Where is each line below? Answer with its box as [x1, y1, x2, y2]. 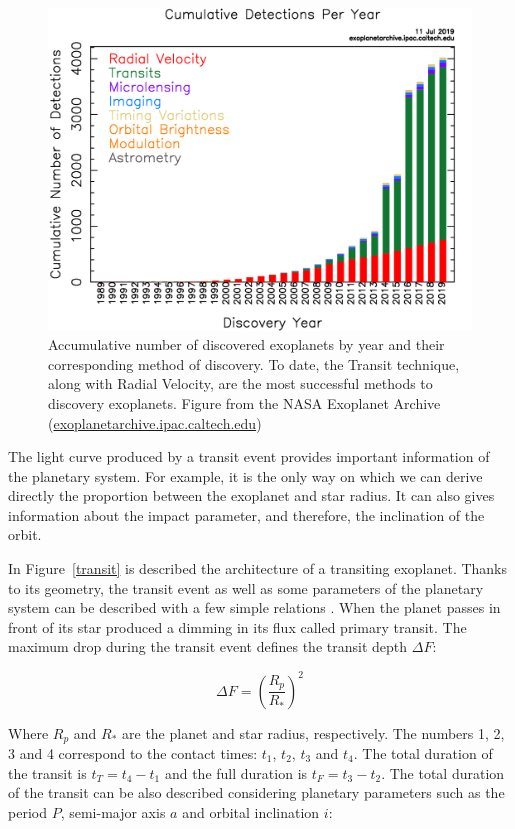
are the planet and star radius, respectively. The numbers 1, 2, [122, 722, 505, 743]
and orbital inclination [182, 801, 320, 822]
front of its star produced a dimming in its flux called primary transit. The [8, 616, 467, 637]
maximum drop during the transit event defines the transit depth [8, 636, 408, 657]
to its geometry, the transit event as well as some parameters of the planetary [8, 577, 484, 598]
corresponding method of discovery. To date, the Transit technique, [48, 353, 460, 374]
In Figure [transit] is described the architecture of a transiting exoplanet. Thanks [8, 558, 508, 579]
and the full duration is [164, 762, 308, 783]
